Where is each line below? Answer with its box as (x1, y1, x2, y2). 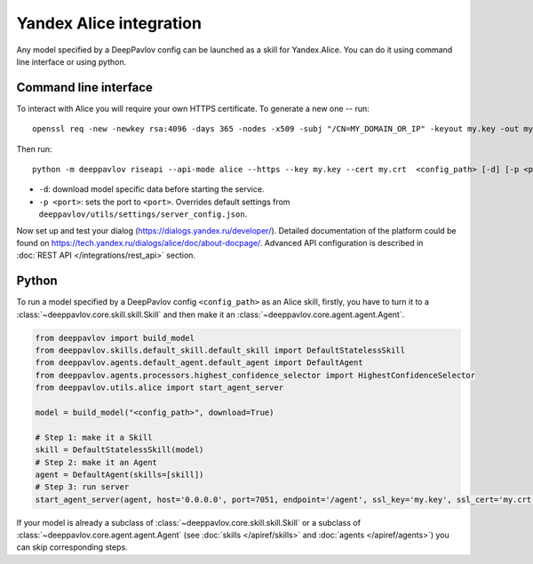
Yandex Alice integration (16, 13, 202, 33)
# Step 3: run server (35, 482, 130, 492)
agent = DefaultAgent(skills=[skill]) (35, 469, 204, 480)
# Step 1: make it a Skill (35, 432, 153, 442)
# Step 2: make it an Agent (35, 457, 157, 467)
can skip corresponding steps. (16, 542, 128, 552)
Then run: (16, 143, 52, 155)
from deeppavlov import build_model (35, 333, 195, 343)
